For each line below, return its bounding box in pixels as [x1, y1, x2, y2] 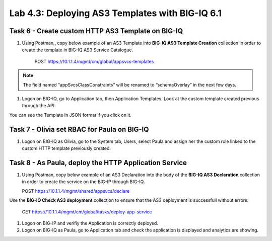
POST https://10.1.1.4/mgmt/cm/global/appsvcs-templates [34, 58, 154, 64]
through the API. [22, 103, 56, 109]
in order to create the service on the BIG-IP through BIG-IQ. [22, 179, 145, 185]
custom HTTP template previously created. [22, 145, 111, 151]
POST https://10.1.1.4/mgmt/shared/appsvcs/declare [22, 188, 130, 194]
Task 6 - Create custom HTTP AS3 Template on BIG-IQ [9, 27, 183, 35]
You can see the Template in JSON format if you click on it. [9, 112, 132, 118]
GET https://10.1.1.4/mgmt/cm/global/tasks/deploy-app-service [22, 209, 152, 215]
